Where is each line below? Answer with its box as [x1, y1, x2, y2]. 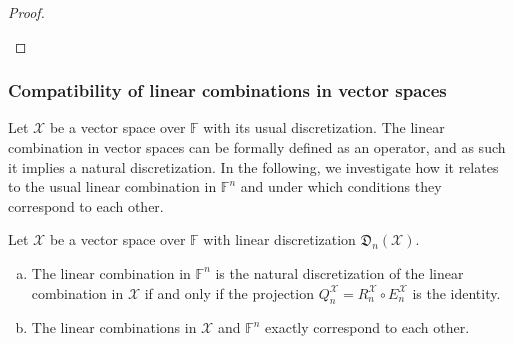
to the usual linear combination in [8, 176, 217, 197]
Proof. [8, 2, 45, 22]
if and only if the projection [144, 282, 314, 303]
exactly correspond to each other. [265, 317, 470, 338]
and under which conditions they [240, 176, 442, 197]
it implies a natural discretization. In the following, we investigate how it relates [8, 156, 499, 177]
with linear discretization [203, 229, 356, 250]
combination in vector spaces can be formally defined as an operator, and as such [8, 137, 506, 157]
